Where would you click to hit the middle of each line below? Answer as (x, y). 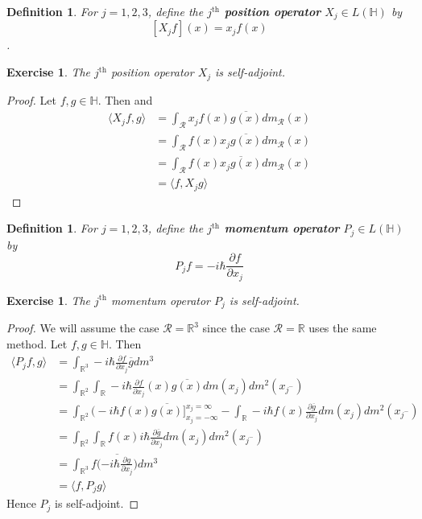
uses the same (343, 328)
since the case (236, 328)
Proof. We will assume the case (83, 328)
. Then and (125, 99)
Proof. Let (31, 99)
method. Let (37, 343)
